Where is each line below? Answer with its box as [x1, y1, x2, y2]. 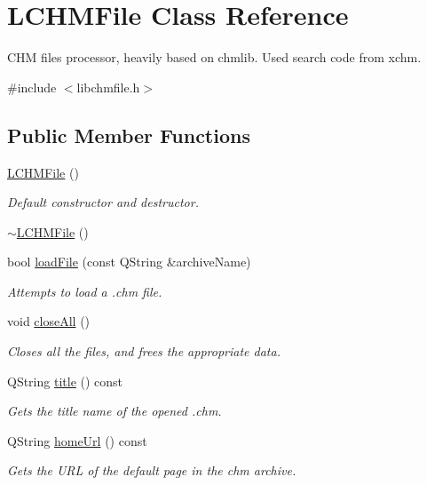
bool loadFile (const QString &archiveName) [7, 252, 251, 271]
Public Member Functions [7, 121, 250, 148]
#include [7, 77, 57, 96]
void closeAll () [7, 312, 91, 330]
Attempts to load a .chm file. [7, 282, 162, 300]
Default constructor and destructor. [7, 193, 199, 211]
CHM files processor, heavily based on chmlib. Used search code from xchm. [7, 48, 422, 67]
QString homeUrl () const [7, 431, 147, 449]
